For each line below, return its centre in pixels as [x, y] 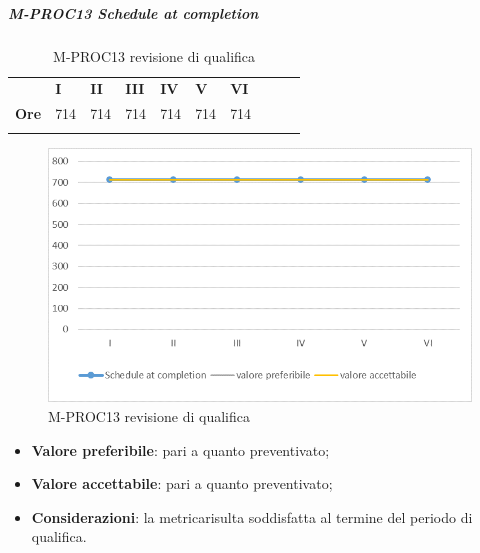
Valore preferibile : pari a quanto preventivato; [180, 449]
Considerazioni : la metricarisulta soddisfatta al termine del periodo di [252, 516]
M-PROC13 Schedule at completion [133, 12]
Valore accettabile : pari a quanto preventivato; [182, 483]
